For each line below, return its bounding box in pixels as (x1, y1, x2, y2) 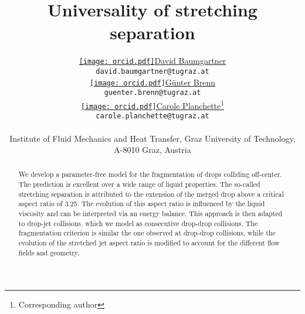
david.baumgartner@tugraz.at (96, 67, 209, 76)
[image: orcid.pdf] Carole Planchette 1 (80, 97, 225, 111)
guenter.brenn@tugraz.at (104, 88, 201, 97)
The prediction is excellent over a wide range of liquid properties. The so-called (18, 179, 260, 189)
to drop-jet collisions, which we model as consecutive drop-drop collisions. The (18, 218, 258, 228)
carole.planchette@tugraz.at (96, 112, 209, 121)
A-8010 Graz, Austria (114, 144, 191, 156)
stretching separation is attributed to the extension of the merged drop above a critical (18, 189, 284, 199)
